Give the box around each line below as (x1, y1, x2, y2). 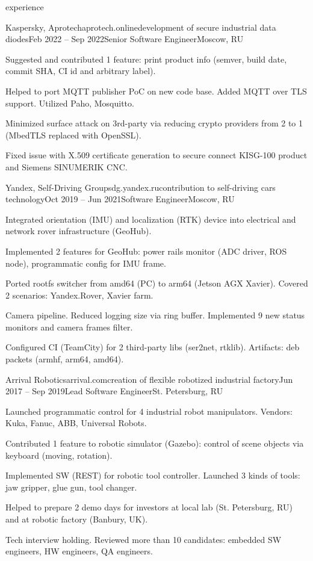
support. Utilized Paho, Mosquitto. (5, 96, 134, 109)
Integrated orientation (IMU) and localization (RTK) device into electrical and (5, 212, 296, 225)
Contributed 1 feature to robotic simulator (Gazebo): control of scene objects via (5, 437, 304, 450)
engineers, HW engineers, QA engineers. (5, 545, 153, 557)
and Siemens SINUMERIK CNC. (5, 160, 128, 173)
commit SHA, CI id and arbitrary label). (5, 64, 156, 77)
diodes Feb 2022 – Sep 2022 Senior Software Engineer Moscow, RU (5, 33, 244, 45)
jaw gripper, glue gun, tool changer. (5, 480, 137, 493)
